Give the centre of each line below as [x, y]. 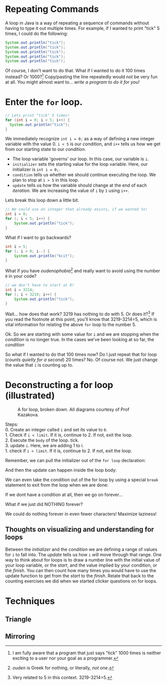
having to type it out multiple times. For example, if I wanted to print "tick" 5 [83, 28]
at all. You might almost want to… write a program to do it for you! [72, 82]
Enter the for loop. [44, 102]
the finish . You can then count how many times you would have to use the [81, 570]
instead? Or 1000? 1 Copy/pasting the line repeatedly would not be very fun [81, 76]
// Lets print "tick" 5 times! [38, 115]
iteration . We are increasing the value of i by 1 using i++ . [71, 191]
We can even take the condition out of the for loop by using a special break [82, 480]
